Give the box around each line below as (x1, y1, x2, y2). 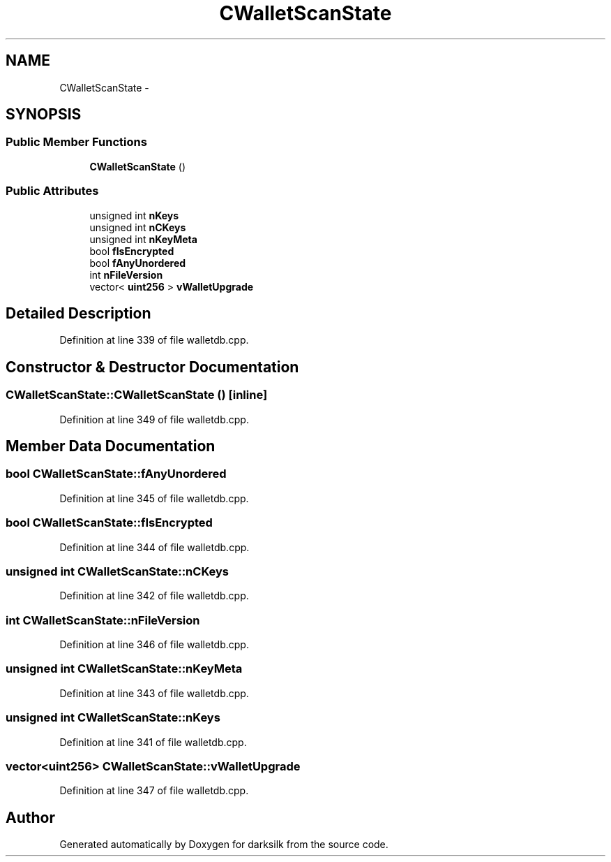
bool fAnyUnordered (89, 256, 186, 269)
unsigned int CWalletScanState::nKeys (6, 710, 220, 725)
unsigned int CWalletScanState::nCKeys (6, 564, 229, 578)
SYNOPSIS (6, 105, 82, 124)
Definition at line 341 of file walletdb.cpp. (59, 736, 247, 748)
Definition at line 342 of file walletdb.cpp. (59, 590, 249, 602)
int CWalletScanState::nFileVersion (6, 613, 200, 627)
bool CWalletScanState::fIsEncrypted (6, 516, 213, 530)
